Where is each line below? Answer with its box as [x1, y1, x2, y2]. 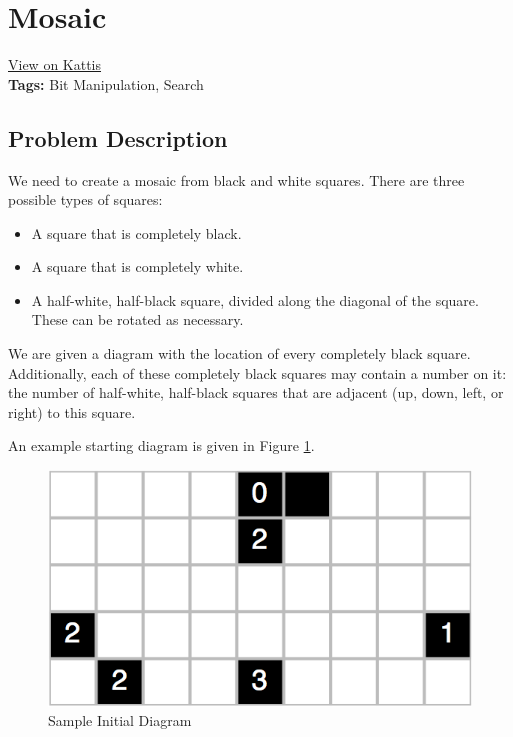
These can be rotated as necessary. [31, 309, 244, 330]
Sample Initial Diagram [48, 710, 192, 731]
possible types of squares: [8, 189, 163, 210]
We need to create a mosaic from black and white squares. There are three [8, 169, 465, 190]
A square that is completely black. [31, 222, 242, 243]
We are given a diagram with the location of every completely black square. [8, 343, 471, 364]
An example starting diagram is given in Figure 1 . [8, 435, 315, 456]
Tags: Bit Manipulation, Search [8, 73, 204, 94]
